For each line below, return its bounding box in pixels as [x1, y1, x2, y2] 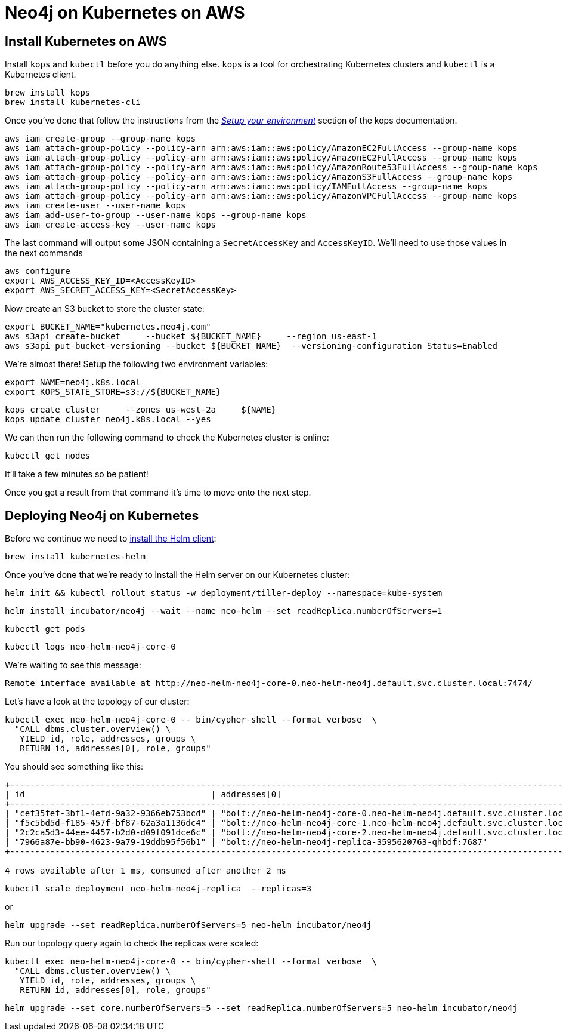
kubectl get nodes [5, 451, 91, 461]
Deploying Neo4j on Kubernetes [5, 508, 199, 523]
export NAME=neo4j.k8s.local [5, 377, 141, 388]
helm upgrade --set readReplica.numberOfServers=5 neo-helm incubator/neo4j [5, 920, 372, 930]
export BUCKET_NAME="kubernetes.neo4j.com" [5, 322, 211, 332]
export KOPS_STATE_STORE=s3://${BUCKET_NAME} [5, 387, 221, 397]
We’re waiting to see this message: [5, 660, 141, 671]
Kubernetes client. [5, 69, 76, 80]
